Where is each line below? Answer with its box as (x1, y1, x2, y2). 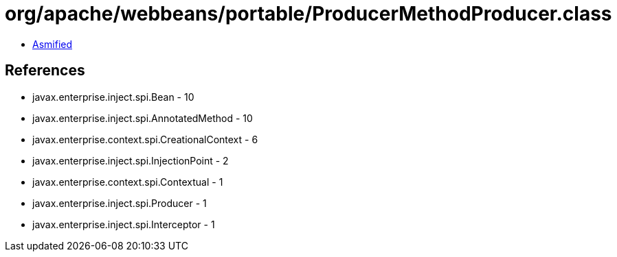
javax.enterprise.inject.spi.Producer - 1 (32, 197, 207, 209)
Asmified (32, 38, 73, 50)
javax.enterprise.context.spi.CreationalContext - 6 (32, 133, 258, 145)
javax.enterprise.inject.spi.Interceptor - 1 (32, 218, 215, 230)
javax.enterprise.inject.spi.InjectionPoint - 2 (32, 154, 229, 167)
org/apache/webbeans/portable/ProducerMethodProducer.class (5, 2, 612, 25)
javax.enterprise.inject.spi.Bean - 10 (32, 90, 194, 103)
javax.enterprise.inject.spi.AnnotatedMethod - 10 (32, 112, 253, 124)
